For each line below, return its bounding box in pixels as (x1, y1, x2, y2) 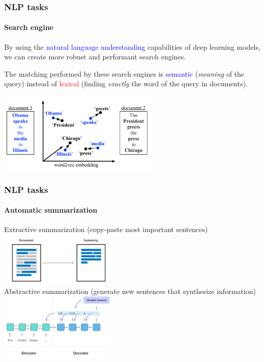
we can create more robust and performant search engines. (4, 51, 186, 62)
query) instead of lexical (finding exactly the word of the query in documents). (4, 78, 248, 89)
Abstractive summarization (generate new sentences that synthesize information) (4, 286, 256, 297)
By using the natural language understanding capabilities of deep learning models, (4, 41, 260, 52)
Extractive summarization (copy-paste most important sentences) (4, 224, 208, 235)
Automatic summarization (4, 205, 98, 215)
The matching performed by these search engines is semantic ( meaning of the (4, 68, 245, 79)
